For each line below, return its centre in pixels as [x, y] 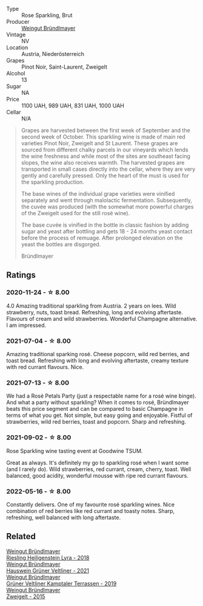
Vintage [16, 35]
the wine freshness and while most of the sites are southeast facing [106, 156]
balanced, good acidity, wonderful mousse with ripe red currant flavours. [98, 475]
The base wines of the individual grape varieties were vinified [98, 194]
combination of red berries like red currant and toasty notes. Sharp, [91, 511]
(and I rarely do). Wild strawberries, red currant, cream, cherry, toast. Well [99, 469]
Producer [18, 22]
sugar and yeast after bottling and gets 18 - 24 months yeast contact [107, 231]
